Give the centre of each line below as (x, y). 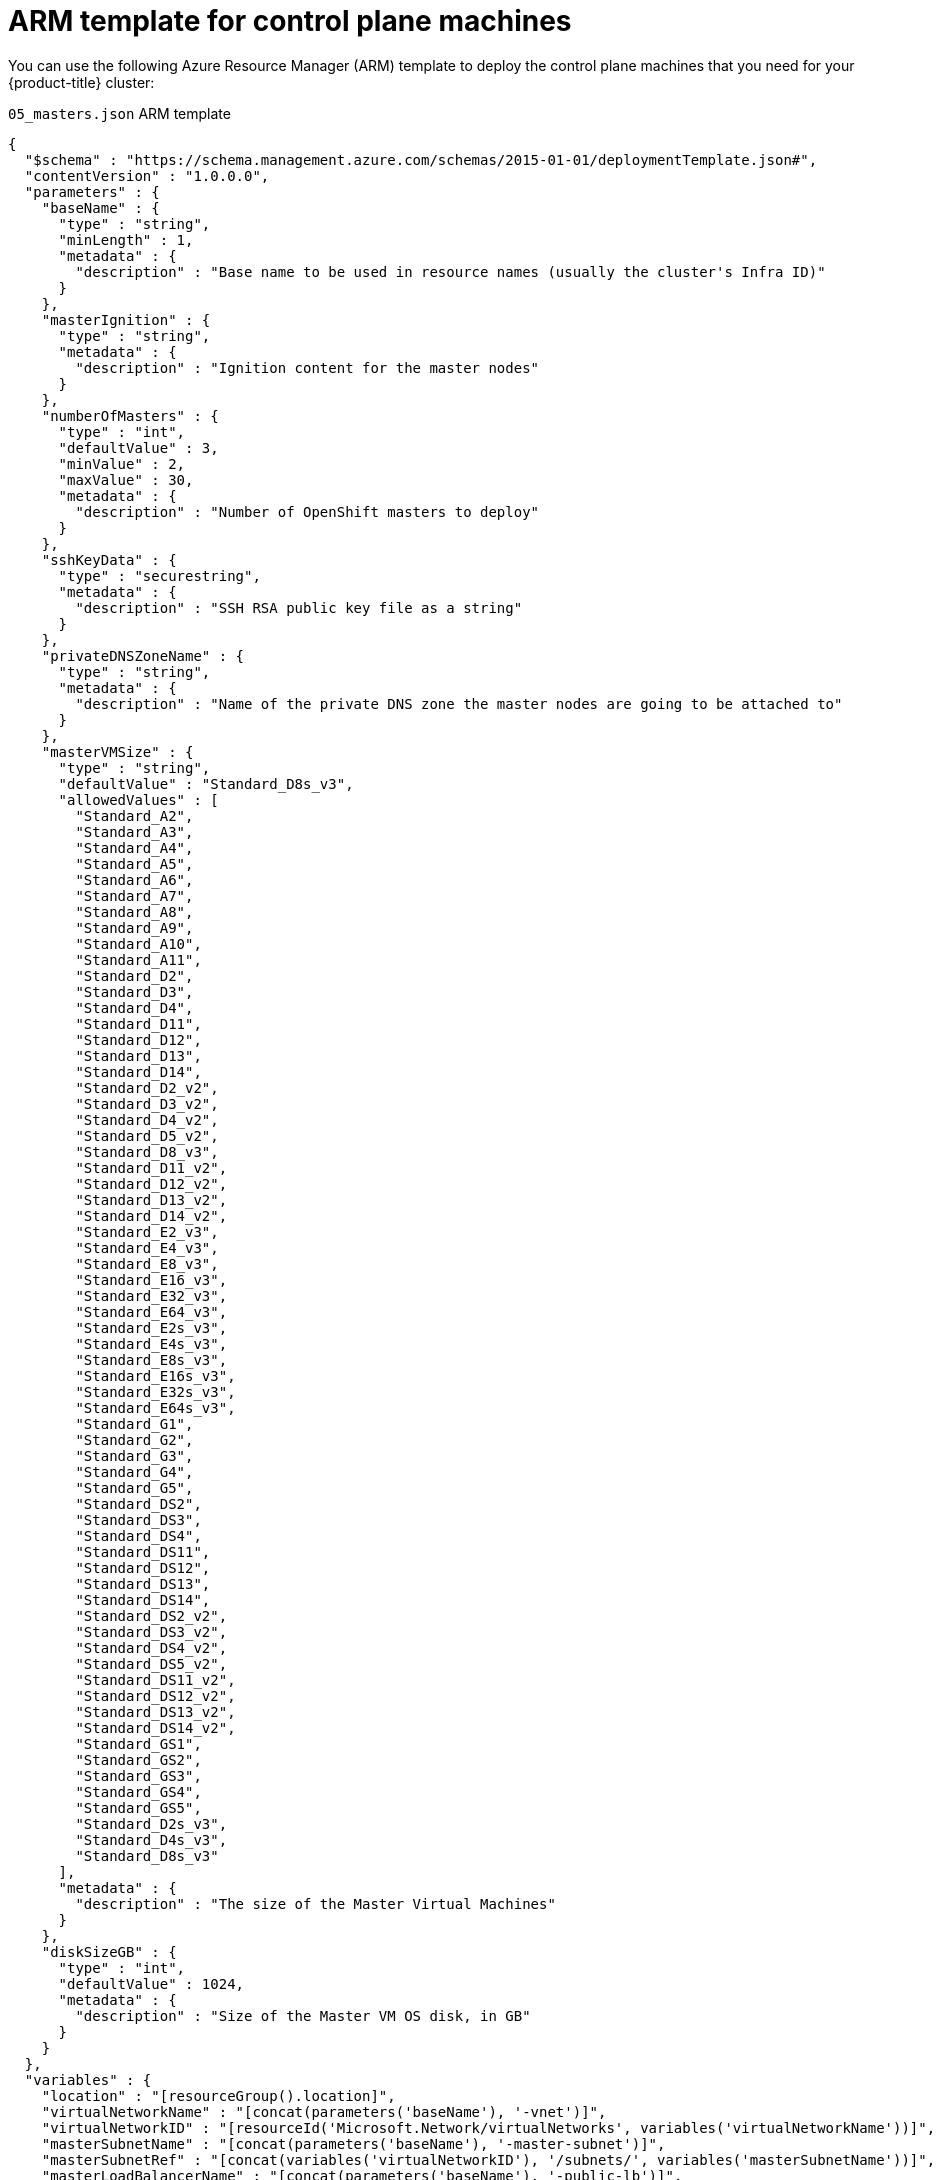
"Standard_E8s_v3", (151, 1359)
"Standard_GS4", (138, 1791)
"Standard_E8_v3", (147, 1263)
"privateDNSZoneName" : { (143, 655)
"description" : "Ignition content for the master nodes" (307, 367)
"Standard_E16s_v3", (155, 1375)
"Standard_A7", (134, 895)
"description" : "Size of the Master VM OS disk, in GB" (303, 2015)
